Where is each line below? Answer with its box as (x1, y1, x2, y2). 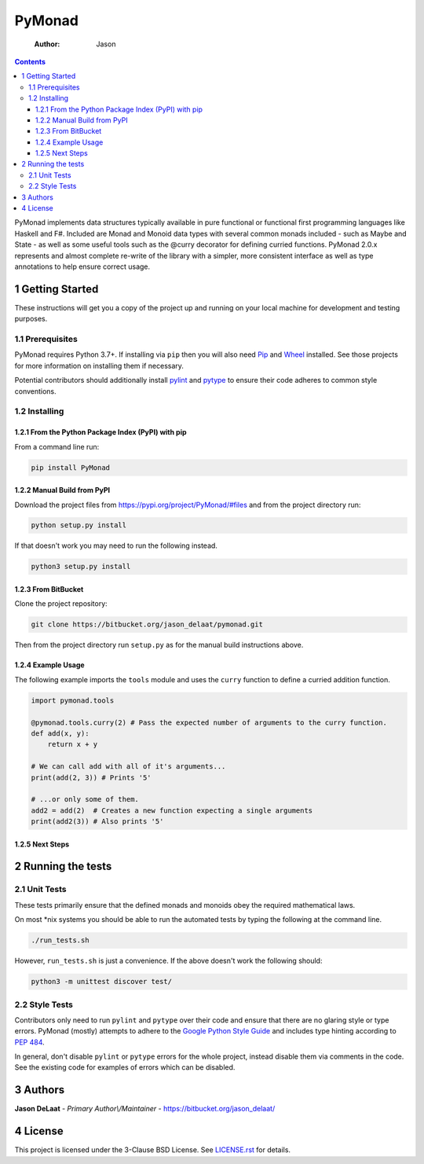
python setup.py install (31, 521, 127, 530)
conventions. (14, 386, 57, 396)
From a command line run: (14, 442, 100, 451)
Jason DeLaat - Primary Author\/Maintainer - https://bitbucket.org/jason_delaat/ (14, 1104, 276, 1114)
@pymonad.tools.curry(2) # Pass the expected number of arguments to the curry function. (31, 718, 388, 727)
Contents (14, 57, 46, 66)
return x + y (47, 740, 98, 749)
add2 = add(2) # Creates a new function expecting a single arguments (31, 806, 313, 815)
